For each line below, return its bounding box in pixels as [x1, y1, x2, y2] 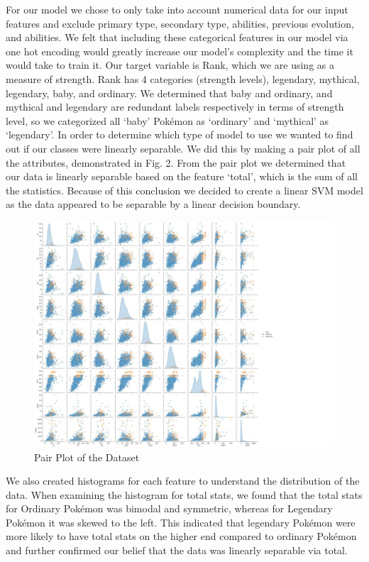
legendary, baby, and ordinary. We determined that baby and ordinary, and [6, 85, 333, 100]
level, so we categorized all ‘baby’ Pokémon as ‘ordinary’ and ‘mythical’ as [6, 113, 329, 128]
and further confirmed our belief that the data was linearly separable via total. [6, 543, 348, 558]
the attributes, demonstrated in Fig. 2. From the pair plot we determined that [6, 155, 346, 170]
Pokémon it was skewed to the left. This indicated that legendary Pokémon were [6, 514, 356, 529]
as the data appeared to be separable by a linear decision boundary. [6, 197, 301, 211]
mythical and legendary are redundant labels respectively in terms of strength [6, 99, 344, 114]
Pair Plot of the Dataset [34, 449, 140, 464]
